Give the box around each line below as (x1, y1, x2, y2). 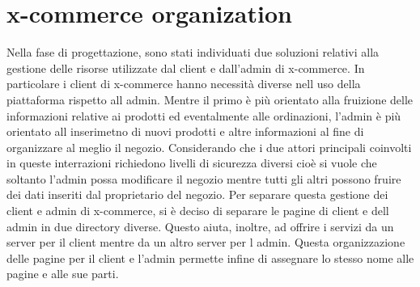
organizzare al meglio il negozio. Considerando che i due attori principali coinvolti (6, 138, 412, 155)
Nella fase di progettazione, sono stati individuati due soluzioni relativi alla (6, 44, 380, 61)
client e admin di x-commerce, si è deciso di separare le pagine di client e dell (6, 202, 389, 219)
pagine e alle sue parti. (6, 265, 119, 282)
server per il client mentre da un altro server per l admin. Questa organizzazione (6, 234, 405, 251)
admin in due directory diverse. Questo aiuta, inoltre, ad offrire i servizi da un (6, 217, 394, 234)
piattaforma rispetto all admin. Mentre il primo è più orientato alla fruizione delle (6, 91, 414, 108)
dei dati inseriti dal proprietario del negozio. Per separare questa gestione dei (6, 186, 388, 203)
